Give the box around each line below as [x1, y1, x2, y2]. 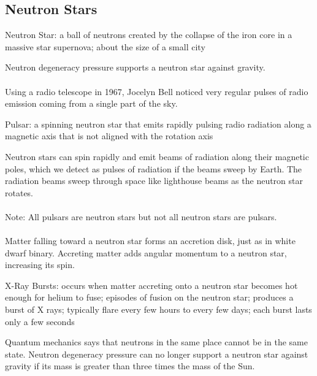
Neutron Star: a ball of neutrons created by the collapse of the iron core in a [5, 28, 292, 41]
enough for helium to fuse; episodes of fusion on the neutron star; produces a [5, 291, 294, 304]
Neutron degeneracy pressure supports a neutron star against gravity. [5, 61, 265, 74]
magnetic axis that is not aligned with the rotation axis [5, 129, 213, 142]
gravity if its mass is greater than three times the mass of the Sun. [5, 359, 255, 372]
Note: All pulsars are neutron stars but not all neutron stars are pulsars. [5, 210, 277, 223]
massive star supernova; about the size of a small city [5, 40, 205, 53]
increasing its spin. [5, 258, 75, 271]
